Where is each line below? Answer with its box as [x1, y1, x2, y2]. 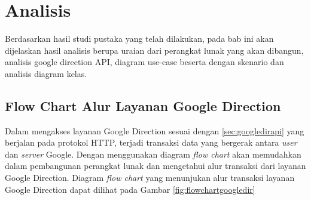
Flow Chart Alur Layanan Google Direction [5, 96, 281, 115]
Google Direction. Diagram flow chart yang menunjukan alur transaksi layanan [5, 171, 295, 184]
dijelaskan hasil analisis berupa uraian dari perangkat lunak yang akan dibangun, [5, 44, 304, 56]
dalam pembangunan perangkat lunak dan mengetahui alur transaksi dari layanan [5, 159, 306, 172]
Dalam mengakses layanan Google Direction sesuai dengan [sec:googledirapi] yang [5, 124, 304, 137]
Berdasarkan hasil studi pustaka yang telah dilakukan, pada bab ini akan [5, 32, 274, 45]
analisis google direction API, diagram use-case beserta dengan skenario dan [5, 56, 284, 68]
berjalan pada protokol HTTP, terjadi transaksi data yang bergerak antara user [5, 136, 297, 149]
